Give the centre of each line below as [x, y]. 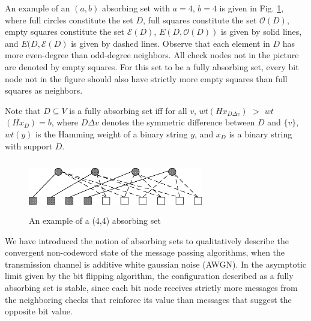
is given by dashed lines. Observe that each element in [171, 43]
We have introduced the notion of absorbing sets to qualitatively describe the [147, 240]
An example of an [38, 8]
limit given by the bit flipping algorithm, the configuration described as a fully [149, 276]
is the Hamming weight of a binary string [112, 133]
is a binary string [261, 133]
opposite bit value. [39, 311]
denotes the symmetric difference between [178, 122]
